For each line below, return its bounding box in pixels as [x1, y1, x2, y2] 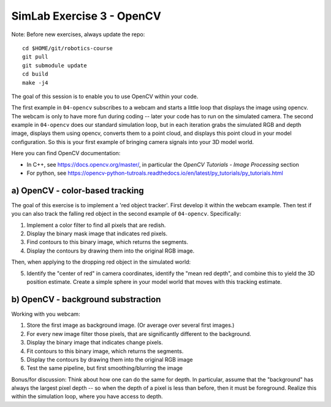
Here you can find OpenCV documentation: [11, 150, 121, 157]
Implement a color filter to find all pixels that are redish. [26, 221, 166, 229]
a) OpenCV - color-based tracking [11, 185, 144, 196]
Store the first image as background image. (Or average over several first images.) [26, 322, 235, 329]
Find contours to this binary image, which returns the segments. [26, 238, 188, 246]
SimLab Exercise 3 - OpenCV [11, 9, 162, 23]
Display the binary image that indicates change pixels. [26, 339, 164, 346]
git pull [22, 53, 48, 61]
